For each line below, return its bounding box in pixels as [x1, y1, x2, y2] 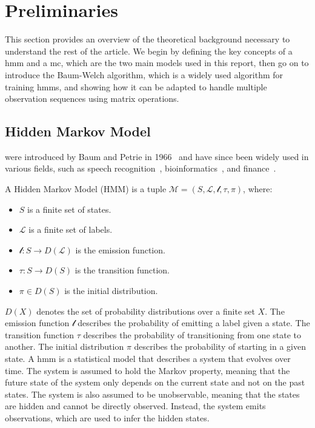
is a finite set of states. [27, 202, 111, 215]
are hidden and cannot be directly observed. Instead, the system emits [5, 400, 266, 412]
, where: [243, 182, 273, 195]
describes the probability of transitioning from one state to [83, 328, 301, 341]
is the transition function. [75, 264, 170, 276]
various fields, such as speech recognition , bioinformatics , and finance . [5, 162, 276, 175]
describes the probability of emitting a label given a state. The [78, 316, 310, 329]
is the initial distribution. [64, 284, 158, 297]
